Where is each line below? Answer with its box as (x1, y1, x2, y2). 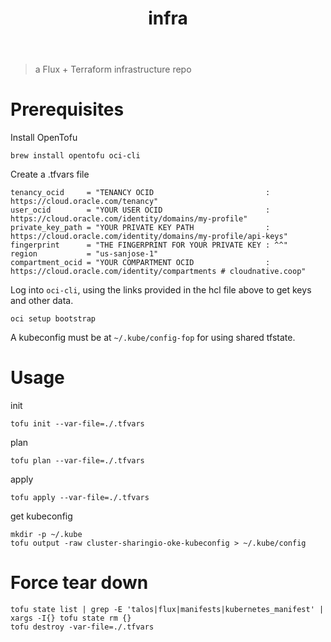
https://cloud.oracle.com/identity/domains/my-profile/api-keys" (10, 232, 288, 242)
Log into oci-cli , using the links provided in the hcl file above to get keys (10, 284, 312, 296)
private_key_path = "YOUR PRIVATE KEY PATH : (10, 223, 271, 233)
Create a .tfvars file (10, 168, 90, 181)
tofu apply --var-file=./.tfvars (10, 493, 150, 503)
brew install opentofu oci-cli (10, 151, 141, 161)
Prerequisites (10, 98, 125, 121)
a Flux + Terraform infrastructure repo (34, 63, 192, 76)
